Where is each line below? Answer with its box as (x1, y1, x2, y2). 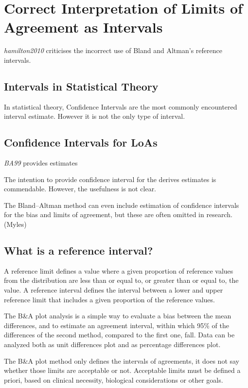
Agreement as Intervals (4, 17, 163, 37)
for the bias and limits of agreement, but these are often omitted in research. (4, 209, 232, 220)
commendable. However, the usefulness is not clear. (4, 184, 157, 194)
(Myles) (4, 219, 27, 229)
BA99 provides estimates (4, 158, 78, 168)
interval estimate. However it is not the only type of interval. (4, 111, 185, 121)
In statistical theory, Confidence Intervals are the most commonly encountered (4, 101, 237, 111)
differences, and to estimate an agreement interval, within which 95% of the (4, 320, 230, 330)
